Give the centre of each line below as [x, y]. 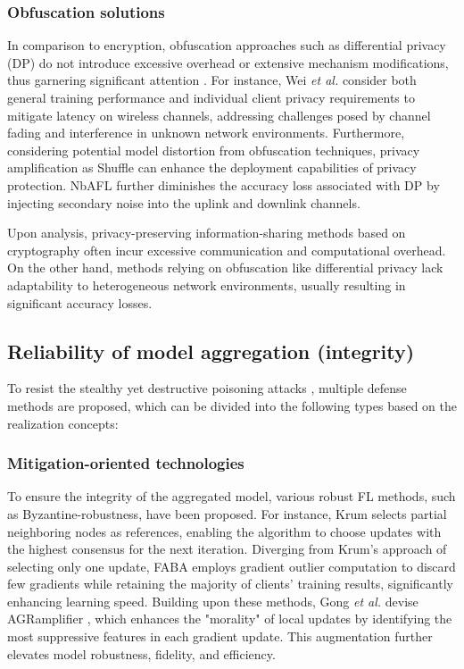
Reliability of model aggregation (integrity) [211, 351]
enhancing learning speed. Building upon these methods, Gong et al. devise [213, 601]
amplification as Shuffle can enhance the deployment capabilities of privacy [212, 167]
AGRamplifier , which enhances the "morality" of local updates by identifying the [230, 619]
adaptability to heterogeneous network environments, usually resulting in [207, 284]
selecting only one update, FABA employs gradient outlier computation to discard [232, 566]
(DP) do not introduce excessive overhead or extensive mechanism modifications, [228, 62]
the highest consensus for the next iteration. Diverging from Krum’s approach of [227, 549]
